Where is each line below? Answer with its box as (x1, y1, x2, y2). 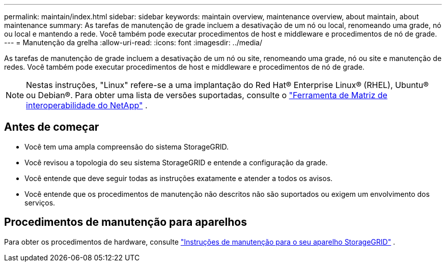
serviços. (24, 198, 55, 207)
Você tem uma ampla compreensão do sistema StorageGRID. (24, 142, 229, 151)
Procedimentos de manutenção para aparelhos (4, 216, 247, 229)
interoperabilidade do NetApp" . (26, 100, 148, 110)
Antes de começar (4, 121, 99, 134)
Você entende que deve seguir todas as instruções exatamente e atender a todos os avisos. (24, 173, 333, 183)
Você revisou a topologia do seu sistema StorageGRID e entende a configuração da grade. (24, 158, 328, 167)
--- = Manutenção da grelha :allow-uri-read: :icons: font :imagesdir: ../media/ (4, 38, 263, 47)
